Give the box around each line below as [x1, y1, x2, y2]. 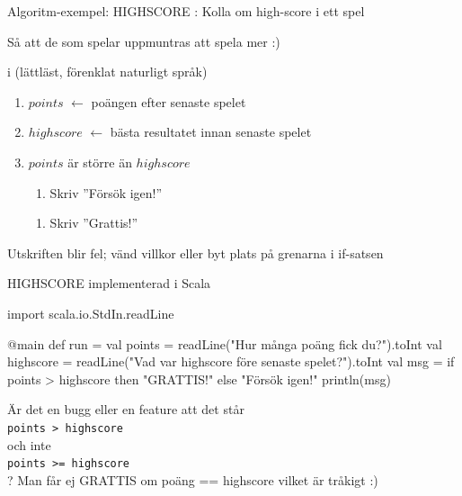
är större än [67, 152, 132, 171]
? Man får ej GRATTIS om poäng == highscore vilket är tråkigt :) [7, 470, 378, 489]
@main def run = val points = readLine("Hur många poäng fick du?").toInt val [7, 334, 442, 353]
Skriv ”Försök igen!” [49, 183, 163, 202]
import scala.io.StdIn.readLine [7, 303, 174, 322]
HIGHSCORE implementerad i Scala [7, 274, 211, 293]
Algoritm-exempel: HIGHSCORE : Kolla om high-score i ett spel [7, 2, 365, 20]
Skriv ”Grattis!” [49, 213, 138, 232]
